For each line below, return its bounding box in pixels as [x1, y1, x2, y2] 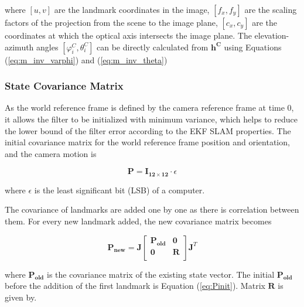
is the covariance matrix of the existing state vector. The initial [46, 268, 275, 280]
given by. [5, 291, 37, 303]
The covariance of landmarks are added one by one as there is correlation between [5, 203, 299, 216]
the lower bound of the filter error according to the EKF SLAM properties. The [5, 124, 291, 137]
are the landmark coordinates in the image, [54, 4, 210, 15]
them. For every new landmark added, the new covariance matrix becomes [5, 215, 272, 227]
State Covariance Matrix [5, 79, 124, 93]
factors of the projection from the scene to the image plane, [5, 16, 218, 28]
